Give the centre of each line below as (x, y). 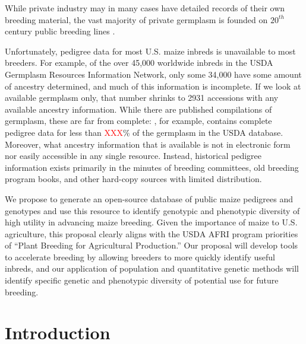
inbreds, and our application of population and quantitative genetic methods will (152, 268)
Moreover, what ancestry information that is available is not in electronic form (148, 144)
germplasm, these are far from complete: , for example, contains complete (138, 121)
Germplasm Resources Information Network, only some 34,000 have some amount (153, 74)
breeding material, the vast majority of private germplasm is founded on (136, 19)
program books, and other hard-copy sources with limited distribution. (133, 179)
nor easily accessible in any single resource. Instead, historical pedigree (133, 156)
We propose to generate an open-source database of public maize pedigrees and (149, 198)
